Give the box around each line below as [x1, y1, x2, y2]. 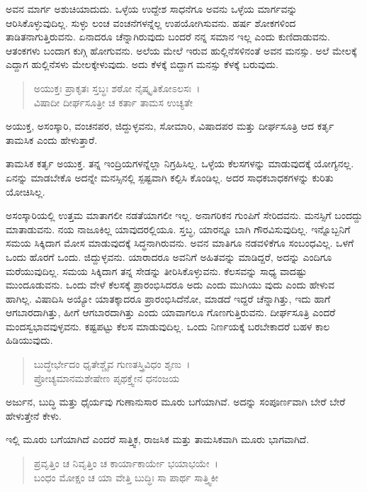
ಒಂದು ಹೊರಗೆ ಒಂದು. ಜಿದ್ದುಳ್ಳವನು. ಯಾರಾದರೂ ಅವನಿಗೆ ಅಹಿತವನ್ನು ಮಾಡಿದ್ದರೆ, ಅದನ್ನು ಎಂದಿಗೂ [6, 249, 332, 264]
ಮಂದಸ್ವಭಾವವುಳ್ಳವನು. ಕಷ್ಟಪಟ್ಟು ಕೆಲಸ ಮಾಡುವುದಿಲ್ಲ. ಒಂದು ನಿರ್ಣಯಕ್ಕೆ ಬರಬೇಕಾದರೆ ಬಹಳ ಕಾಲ [6, 318, 330, 333]
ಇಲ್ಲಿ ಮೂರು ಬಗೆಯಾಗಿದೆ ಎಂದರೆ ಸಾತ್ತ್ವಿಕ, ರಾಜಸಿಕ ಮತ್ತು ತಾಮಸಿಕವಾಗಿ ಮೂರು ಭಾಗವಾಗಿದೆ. [6, 432, 310, 447]
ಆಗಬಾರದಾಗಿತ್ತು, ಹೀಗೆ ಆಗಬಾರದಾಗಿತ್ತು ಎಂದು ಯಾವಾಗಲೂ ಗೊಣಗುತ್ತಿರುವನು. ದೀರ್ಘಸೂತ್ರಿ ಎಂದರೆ [6, 305, 336, 320]
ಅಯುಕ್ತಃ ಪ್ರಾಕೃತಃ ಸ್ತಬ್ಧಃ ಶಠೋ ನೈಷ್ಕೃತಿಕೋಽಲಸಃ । [33, 80, 201, 95]
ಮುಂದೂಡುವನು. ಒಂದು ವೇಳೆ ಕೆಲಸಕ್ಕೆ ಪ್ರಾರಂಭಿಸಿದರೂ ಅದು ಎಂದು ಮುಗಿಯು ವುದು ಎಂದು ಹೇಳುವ [6, 277, 335, 292]
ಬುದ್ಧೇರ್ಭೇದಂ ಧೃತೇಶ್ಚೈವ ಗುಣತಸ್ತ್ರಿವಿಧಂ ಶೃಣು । [33, 357, 191, 371]
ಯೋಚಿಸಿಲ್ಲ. [6, 184, 45, 199]
